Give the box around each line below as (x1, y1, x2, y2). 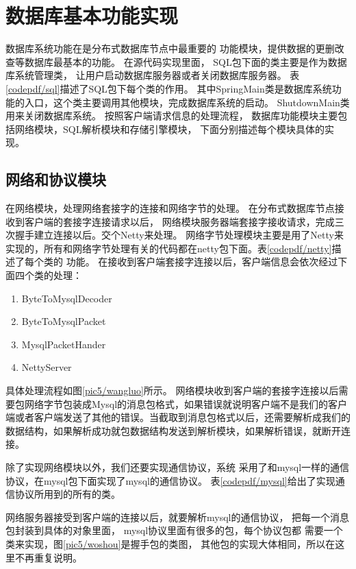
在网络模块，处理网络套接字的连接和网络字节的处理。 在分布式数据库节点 (5, 201, 335, 215)
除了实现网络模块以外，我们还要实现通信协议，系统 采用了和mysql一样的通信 (5, 459, 350, 474)
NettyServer (21, 360, 72, 374)
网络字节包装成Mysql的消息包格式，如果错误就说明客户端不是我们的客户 (24, 396, 348, 411)
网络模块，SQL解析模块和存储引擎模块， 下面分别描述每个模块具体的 (14, 121, 325, 136)
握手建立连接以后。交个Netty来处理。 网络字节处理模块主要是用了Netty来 (14, 228, 344, 242)
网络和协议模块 (5, 169, 106, 190)
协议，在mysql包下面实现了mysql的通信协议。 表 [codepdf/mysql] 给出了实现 (5, 473, 335, 487)
